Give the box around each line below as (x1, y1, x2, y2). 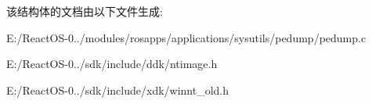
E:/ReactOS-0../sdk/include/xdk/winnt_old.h (6, 81, 229, 98)
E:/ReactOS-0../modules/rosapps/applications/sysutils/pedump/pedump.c (6, 29, 367, 45)
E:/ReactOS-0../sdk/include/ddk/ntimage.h (6, 56, 218, 72)
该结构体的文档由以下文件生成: (6, 3, 163, 19)
